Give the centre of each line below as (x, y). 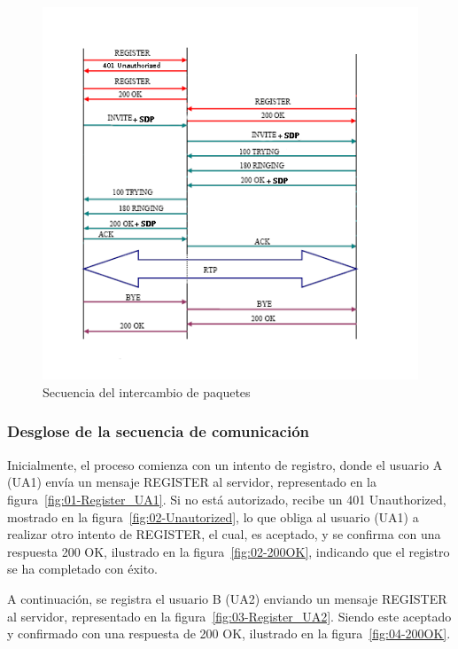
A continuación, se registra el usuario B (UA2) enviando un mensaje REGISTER (227, 598)
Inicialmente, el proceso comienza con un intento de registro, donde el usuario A (225, 464)
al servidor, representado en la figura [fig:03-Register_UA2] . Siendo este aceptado (229, 616)
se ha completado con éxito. (83, 569)
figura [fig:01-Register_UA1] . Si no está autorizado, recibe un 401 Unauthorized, (227, 499)
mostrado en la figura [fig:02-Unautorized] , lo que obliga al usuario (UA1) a (213, 516)
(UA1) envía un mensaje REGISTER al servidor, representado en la (192, 482)
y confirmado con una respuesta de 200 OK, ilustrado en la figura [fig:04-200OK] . (229, 633)
